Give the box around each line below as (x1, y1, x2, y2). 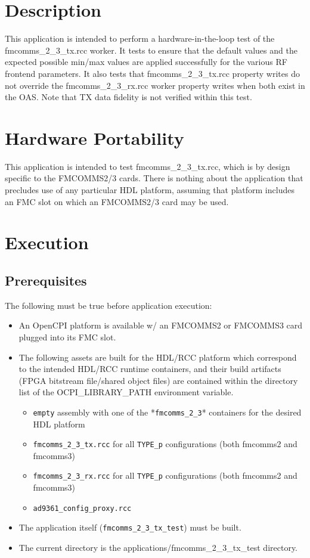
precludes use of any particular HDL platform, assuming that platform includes (5, 184, 294, 196)
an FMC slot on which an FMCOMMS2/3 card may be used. (5, 195, 229, 207)
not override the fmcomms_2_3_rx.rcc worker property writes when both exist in (5, 79, 305, 91)
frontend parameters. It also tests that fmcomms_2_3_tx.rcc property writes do (5, 67, 300, 79)
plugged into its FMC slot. (18, 330, 116, 343)
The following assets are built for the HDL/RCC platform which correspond (18, 351, 297, 363)
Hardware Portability (5, 125, 184, 150)
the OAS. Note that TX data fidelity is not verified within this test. (5, 91, 252, 103)
